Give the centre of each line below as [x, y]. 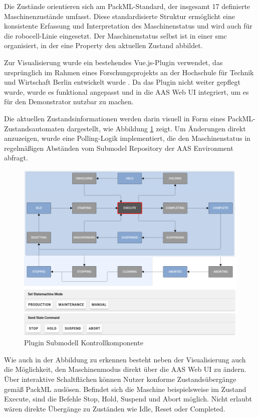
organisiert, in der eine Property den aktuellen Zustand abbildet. [103, 45]
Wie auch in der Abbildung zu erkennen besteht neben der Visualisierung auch [125, 359]
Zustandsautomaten [34, 128]
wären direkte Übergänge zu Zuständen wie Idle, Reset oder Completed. [115, 408]
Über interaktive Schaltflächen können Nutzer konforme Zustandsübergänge [120, 379]
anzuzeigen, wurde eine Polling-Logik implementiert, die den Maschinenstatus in [127, 138]
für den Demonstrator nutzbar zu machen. [69, 101]
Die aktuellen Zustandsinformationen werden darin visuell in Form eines [115, 118]
